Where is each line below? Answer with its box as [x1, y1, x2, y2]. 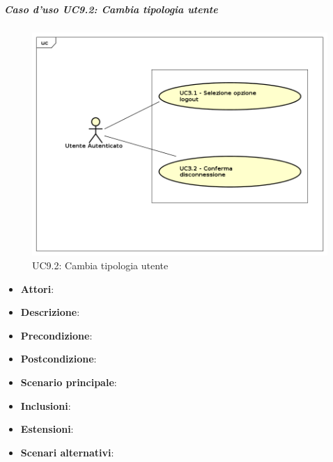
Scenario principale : [20, 375, 117, 390]
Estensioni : [20, 422, 74, 436]
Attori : [20, 281, 54, 296]
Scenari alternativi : [20, 445, 114, 459]
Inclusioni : [20, 398, 71, 413]
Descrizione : [20, 305, 80, 319]
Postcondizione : [20, 351, 97, 366]
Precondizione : [20, 328, 93, 342]
